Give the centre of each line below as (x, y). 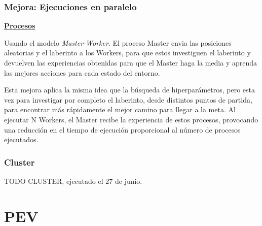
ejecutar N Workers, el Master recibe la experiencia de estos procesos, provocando (131, 119)
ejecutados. (21, 139)
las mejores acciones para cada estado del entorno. (82, 72)
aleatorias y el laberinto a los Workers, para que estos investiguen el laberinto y (127, 53)
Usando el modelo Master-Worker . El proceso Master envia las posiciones (118, 42)
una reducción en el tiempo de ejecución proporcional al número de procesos (122, 129)
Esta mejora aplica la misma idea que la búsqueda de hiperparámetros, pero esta (130, 90)
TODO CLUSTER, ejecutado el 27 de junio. (73, 181)
